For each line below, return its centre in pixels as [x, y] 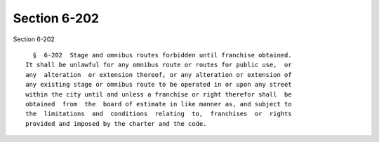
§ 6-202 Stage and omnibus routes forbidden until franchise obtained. [162, 55]
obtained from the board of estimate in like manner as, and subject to [159, 104]
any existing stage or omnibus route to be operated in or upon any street [159, 85]
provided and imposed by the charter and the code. [116, 123]
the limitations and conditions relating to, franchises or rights [159, 114]
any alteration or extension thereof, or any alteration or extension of [159, 74]
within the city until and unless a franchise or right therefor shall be [159, 94]
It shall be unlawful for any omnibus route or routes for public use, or [159, 65]
